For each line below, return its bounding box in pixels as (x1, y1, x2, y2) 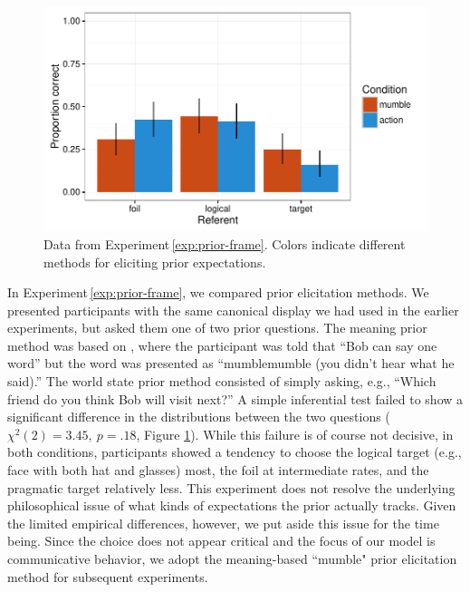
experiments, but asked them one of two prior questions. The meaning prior (7, 318, 427, 337)
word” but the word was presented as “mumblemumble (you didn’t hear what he (7, 354, 455, 373)
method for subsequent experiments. (7, 567, 208, 586)
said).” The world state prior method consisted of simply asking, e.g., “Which (7, 372, 436, 391)
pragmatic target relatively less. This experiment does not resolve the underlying (7, 478, 456, 497)
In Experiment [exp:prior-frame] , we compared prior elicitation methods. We (7, 283, 429, 302)
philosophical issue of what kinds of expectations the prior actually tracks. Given (7, 496, 456, 515)
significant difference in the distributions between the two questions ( (7, 407, 390, 426)
